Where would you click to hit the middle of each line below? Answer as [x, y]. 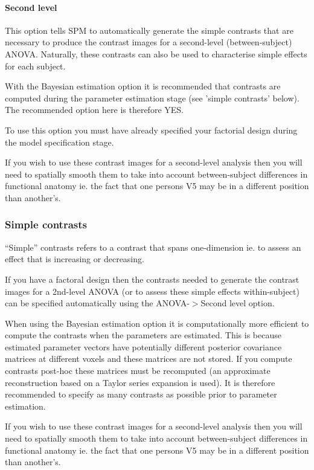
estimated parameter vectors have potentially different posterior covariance [143, 346]
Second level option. [238, 303]
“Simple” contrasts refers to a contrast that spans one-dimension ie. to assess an [153, 247]
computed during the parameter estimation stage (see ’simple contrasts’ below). [152, 98]
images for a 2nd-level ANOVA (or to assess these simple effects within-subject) [152, 291]
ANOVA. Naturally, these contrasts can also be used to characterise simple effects [156, 53]
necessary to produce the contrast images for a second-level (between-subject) [149, 42]
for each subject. [35, 66]
